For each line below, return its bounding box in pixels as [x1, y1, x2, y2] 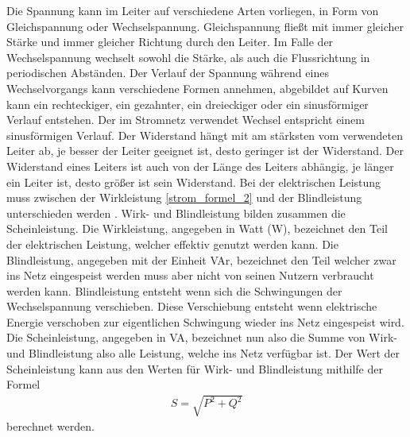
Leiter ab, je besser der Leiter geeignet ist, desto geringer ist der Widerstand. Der [6, 142, 404, 159]
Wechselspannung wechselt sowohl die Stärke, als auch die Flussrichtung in [6, 48, 370, 65]
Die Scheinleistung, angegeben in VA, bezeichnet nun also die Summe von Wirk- [6, 329, 397, 346]
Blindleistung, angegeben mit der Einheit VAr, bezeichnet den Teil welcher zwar [6, 251, 396, 268]
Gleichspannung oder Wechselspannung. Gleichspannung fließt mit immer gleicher [6, 17, 404, 34]
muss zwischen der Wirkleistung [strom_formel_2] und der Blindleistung [6, 189, 362, 206]
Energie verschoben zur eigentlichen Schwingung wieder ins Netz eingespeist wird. [6, 313, 404, 330]
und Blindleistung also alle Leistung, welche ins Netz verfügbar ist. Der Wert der [6, 345, 400, 362]
